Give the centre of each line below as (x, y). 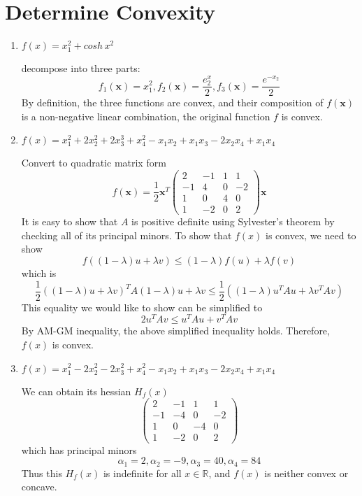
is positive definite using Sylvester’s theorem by (233, 221)
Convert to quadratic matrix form (94, 163)
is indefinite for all (142, 473)
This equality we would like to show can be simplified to (142, 307)
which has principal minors (79, 449)
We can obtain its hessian (76, 391)
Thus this (42, 473)
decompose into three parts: (81, 68)
